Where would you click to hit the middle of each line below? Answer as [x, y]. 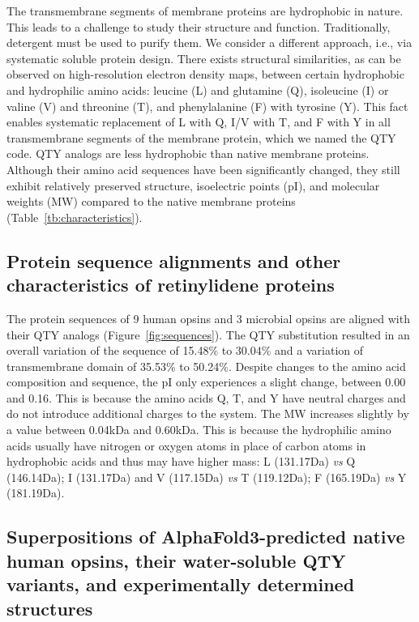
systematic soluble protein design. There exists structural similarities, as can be [204, 58]
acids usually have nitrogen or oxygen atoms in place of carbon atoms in [186, 445]
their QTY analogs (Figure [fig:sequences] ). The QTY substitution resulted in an [208, 334]
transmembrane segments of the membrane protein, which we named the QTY [201, 137]
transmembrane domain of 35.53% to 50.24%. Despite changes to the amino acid [206, 366]
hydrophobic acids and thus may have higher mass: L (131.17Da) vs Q [181, 461]
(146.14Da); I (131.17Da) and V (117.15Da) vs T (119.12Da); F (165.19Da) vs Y [207, 477]
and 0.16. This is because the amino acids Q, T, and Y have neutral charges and [206, 397]
